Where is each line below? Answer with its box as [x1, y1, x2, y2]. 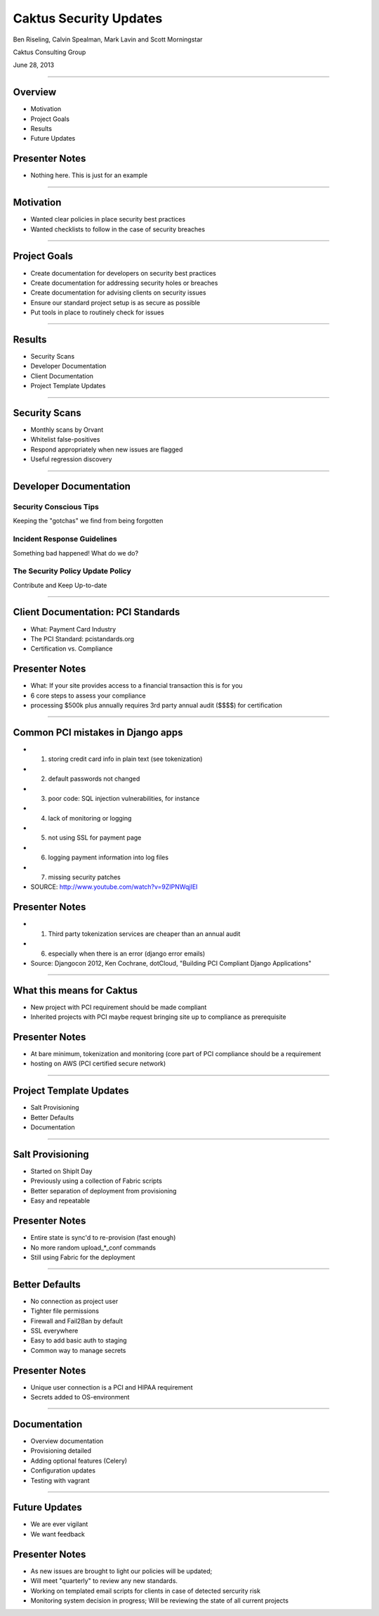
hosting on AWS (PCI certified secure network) [30, 1059, 166, 1068]
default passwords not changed [48, 774, 140, 783]
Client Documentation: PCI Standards [13, 606, 180, 618]
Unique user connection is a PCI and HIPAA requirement [30, 1383, 193, 1392]
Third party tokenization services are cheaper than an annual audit [48, 929, 241, 938]
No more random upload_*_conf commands [30, 1243, 157, 1252]
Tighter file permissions [30, 1307, 100, 1315]
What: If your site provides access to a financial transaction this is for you [30, 681, 243, 690]
